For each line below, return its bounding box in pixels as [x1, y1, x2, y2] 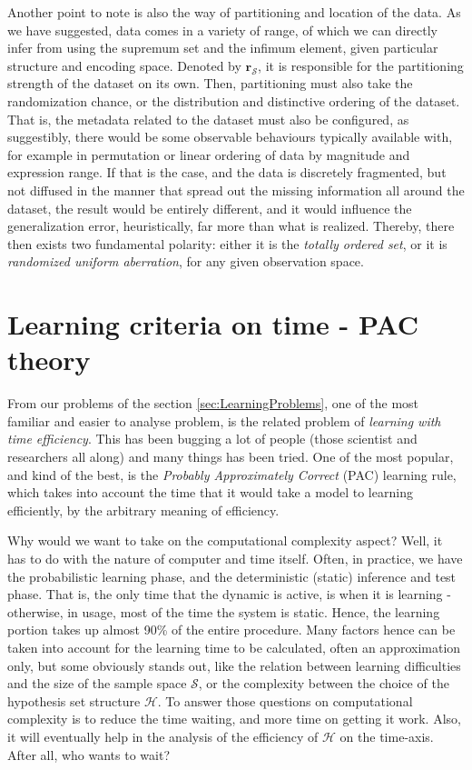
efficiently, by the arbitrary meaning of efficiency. [7, 500, 280, 519]
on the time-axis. [339, 726, 434, 745]
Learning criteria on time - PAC [7, 305, 418, 343]
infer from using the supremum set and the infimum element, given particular [7, 38, 438, 57]
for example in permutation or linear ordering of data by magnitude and [7, 145, 410, 164]
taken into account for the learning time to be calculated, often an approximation [7, 637, 461, 656]
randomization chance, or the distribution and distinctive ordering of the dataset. [7, 91, 460, 110]
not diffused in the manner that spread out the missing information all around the [7, 180, 465, 199]
